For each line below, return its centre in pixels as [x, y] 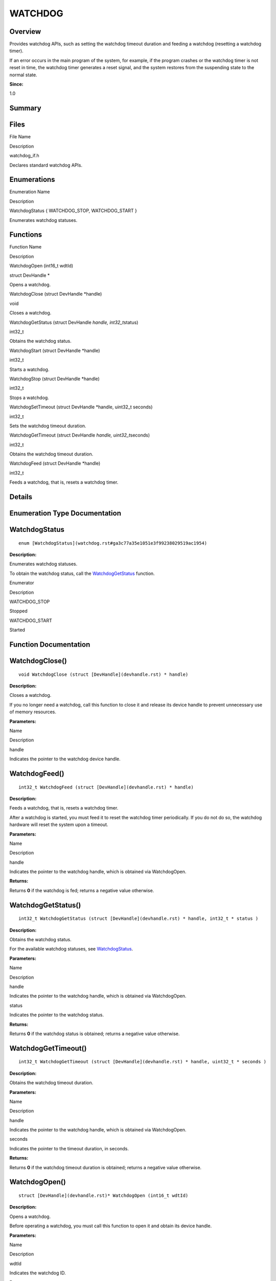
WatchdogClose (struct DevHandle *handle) [56, 294]
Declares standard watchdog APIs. [46, 165]
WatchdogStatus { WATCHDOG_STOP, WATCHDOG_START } [73, 211]
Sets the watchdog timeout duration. [48, 426]
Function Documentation [50, 645]
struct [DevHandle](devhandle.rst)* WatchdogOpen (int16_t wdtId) [103, 1196]
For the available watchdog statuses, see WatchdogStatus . [71, 949]
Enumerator [22, 583]
